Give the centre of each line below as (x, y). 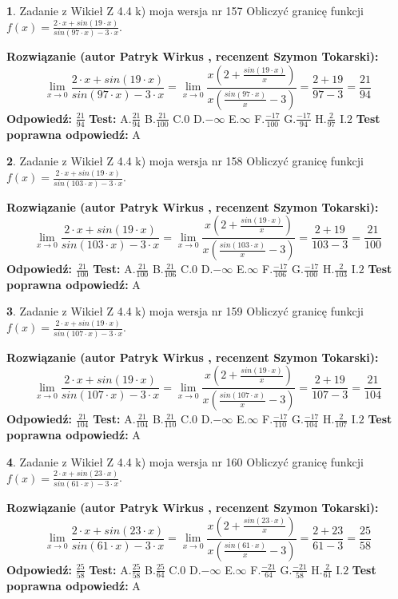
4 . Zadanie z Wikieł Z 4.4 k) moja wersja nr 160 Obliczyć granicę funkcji (185, 461)
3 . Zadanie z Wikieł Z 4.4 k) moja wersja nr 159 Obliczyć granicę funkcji (185, 311)
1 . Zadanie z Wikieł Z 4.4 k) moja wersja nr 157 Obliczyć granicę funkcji (185, 10)
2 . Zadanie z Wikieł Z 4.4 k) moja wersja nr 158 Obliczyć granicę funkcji (185, 161)
